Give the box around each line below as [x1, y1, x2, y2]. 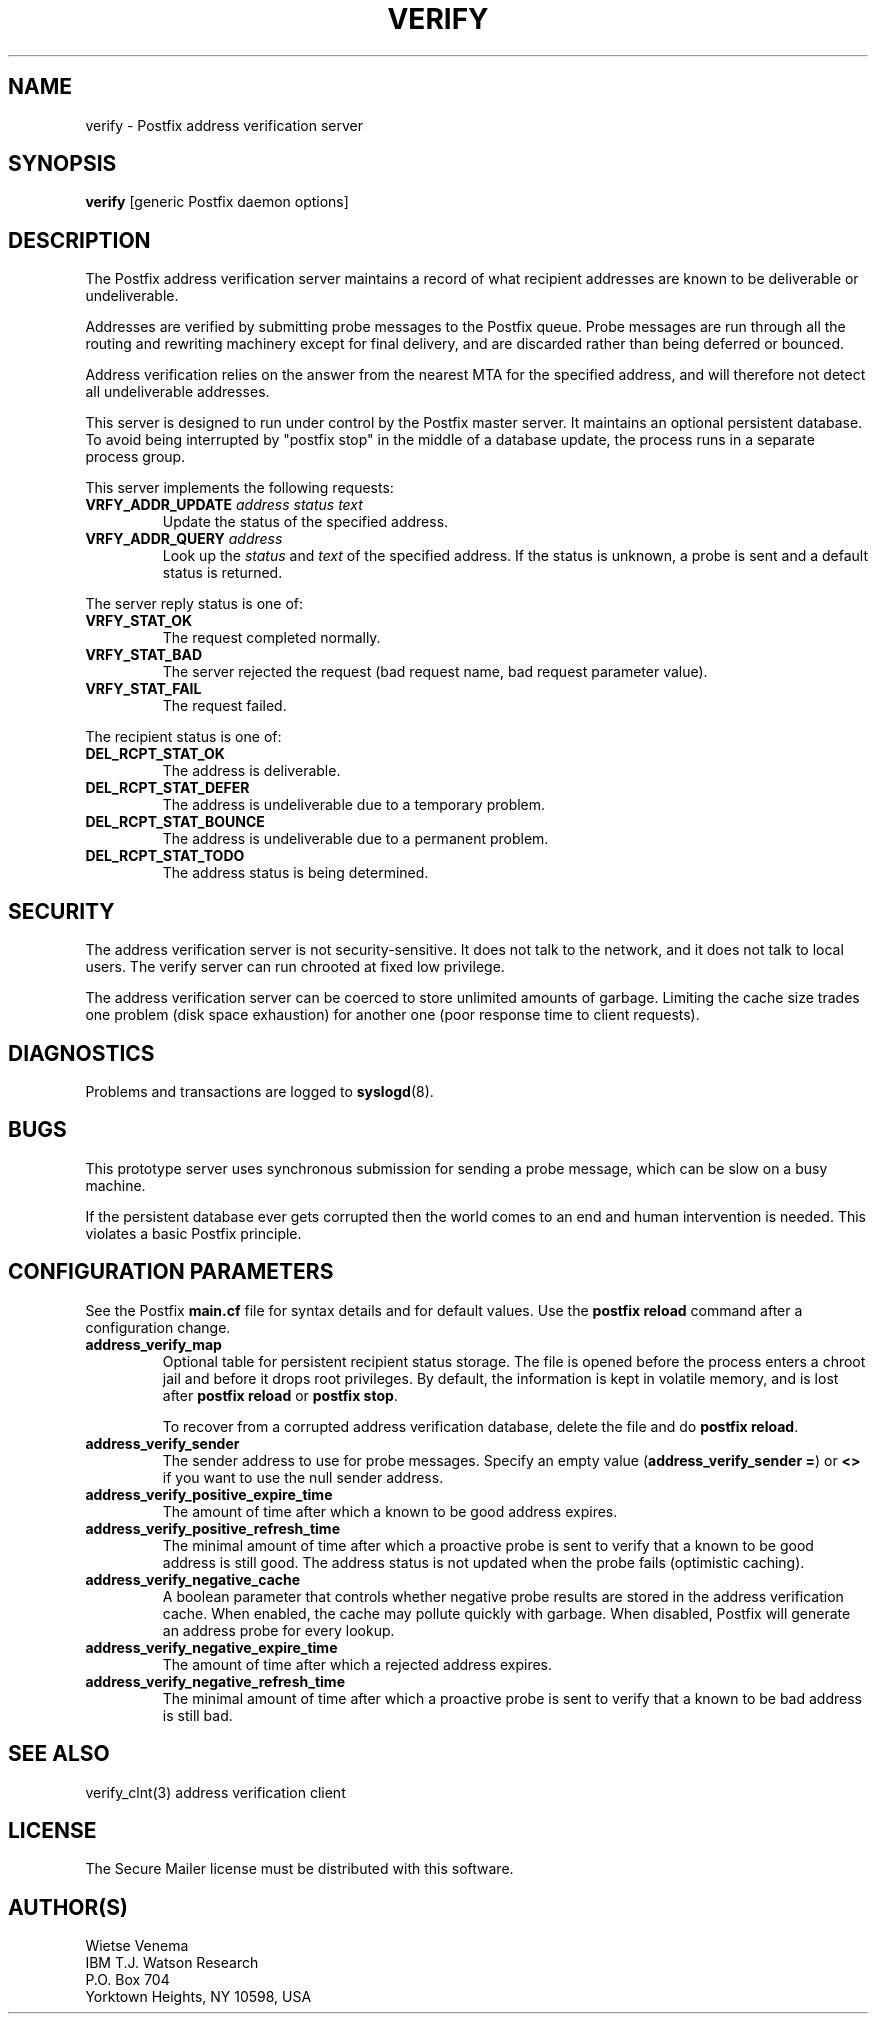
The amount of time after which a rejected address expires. [162, 1655, 553, 1673]
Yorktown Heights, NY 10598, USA [85, 1988, 312, 2006]
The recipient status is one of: [85, 728, 282, 746]
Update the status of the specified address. [162, 513, 449, 531]
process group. [85, 448, 186, 466]
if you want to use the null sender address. [162, 1468, 444, 1486]
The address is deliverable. [162, 762, 341, 780]
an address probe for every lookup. [162, 1621, 395, 1639]
